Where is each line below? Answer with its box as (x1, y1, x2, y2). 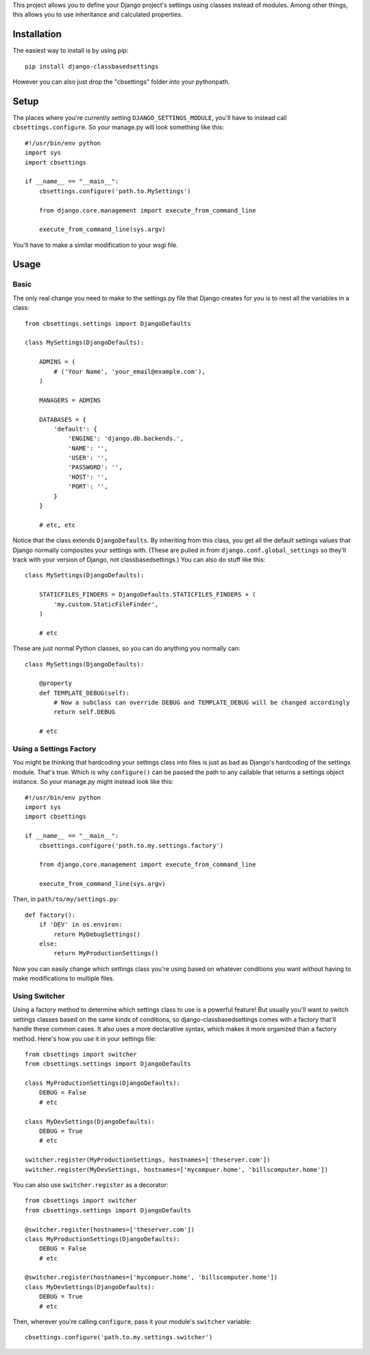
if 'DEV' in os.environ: (38, 921, 123, 928)
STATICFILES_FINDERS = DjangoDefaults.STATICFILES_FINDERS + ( (38, 590, 256, 599)
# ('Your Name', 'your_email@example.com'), (53, 368, 206, 375)
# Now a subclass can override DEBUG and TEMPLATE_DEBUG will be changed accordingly (53, 699, 350, 706)
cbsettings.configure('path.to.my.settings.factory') (38, 841, 224, 850)
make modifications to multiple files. (12, 974, 115, 983)
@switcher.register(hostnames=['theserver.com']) (25, 1225, 195, 1234)
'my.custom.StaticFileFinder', (53, 600, 159, 608)
